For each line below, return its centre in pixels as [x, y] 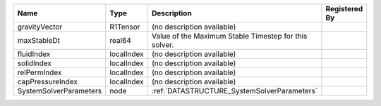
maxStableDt [38, 40]
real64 [121, 40]
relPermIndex [40, 72]
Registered [344, 9]
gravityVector [40, 27]
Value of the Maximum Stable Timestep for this [230, 36]
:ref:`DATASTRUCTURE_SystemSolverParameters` [235, 91]
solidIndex [35, 63]
